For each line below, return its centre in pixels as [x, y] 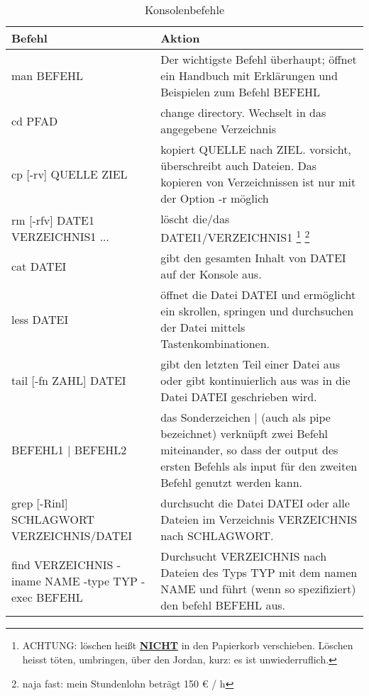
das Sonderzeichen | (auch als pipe [246, 417]
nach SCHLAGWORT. [217, 536]
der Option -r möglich [215, 198]
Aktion [180, 38]
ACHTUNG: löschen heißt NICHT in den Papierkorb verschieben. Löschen [188, 645]
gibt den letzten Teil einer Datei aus [250, 364]
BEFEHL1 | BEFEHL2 [69, 450]
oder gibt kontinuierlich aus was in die [255, 381]
